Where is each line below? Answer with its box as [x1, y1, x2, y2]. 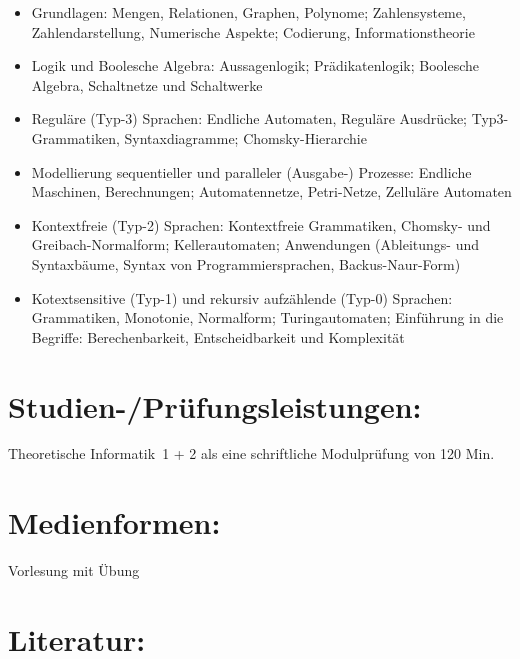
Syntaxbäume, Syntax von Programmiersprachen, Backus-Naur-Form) [31, 253, 461, 274]
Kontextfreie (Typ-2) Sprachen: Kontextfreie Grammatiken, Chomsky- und [31, 214, 491, 235]
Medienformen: [8, 502, 221, 543]
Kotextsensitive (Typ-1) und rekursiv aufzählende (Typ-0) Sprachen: [31, 287, 453, 308]
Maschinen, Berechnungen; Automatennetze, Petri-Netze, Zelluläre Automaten [31, 181, 512, 202]
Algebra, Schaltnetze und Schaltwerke [31, 74, 263, 95]
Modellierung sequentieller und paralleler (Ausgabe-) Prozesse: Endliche [31, 161, 472, 182]
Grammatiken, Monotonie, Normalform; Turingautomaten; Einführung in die [31, 307, 504, 328]
